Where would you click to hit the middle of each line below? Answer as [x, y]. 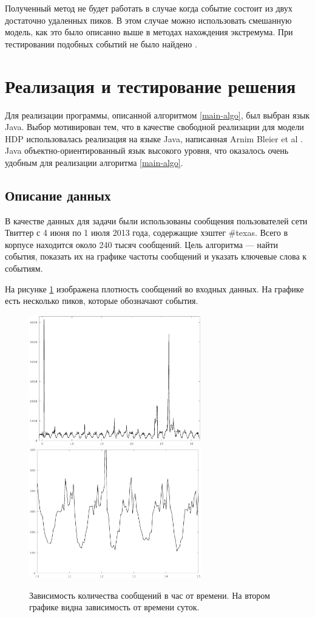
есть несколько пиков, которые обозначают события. [102, 301]
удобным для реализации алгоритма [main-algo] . [94, 162]
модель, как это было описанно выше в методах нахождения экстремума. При [149, 32]
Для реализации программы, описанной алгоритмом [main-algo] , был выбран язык [157, 115]
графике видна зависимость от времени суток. [114, 607]
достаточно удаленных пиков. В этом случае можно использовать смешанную [148, 20]
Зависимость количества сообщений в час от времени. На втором [150, 595]
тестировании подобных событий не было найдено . [101, 43]
